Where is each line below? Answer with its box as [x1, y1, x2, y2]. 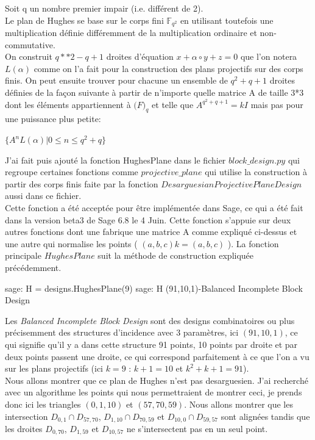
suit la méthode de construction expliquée [97, 249, 254, 262]
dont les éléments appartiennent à [5, 98, 131, 110]
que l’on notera [240, 50, 297, 63]
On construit [5, 50, 52, 63]
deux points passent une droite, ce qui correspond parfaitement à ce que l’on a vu [5, 350, 310, 362]
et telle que [152, 98, 194, 110]
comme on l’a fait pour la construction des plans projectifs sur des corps [34, 62, 303, 74]
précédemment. [5, 261, 62, 273]
